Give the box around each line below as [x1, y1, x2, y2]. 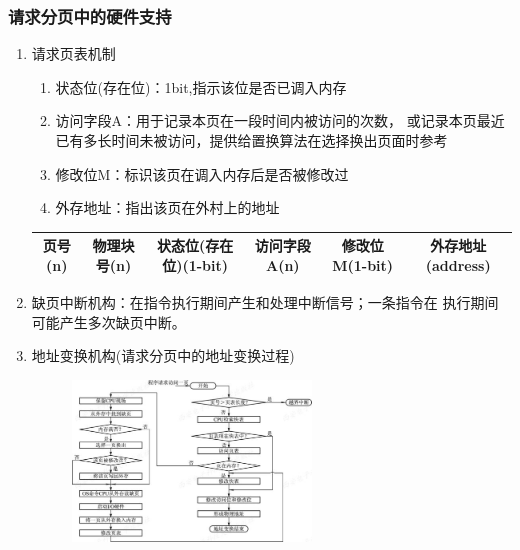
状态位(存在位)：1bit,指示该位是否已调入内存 [55, 76, 347, 97]
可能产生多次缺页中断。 [31, 311, 186, 332]
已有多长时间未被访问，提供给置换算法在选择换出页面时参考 [55, 130, 448, 150]
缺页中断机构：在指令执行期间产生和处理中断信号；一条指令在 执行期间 [31, 291, 499, 312]
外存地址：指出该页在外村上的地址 [55, 197, 280, 218]
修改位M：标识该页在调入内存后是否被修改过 [55, 163, 349, 184]
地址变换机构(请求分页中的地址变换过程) [31, 345, 295, 366]
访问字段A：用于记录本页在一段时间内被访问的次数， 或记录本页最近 [55, 110, 505, 131]
